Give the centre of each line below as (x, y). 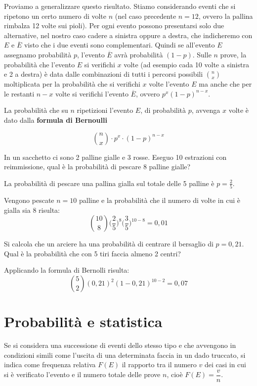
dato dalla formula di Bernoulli (56, 120)
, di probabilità (163, 110)
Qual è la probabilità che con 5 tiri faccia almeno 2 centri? (92, 253)
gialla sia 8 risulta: (32, 210)
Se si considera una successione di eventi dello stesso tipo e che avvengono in (120, 345)
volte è (239, 110)
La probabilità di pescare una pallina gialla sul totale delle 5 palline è (109, 183)
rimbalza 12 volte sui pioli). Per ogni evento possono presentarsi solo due (114, 25)
